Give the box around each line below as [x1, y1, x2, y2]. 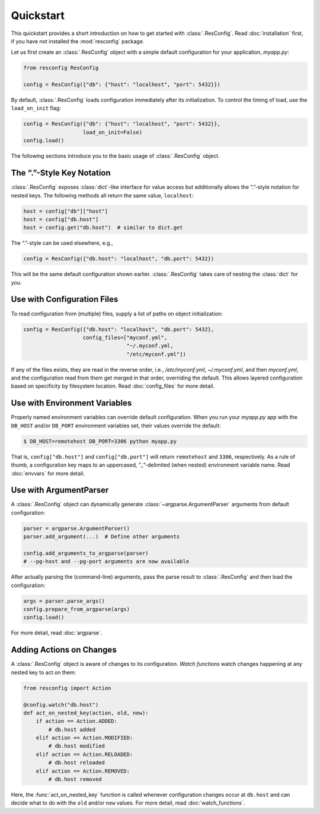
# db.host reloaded [48, 759, 105, 766]
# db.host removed [48, 776, 102, 783]
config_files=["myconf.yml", [82, 334, 168, 341]
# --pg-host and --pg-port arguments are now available [23, 558, 190, 565]
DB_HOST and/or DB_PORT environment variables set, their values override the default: [11, 422, 221, 429]
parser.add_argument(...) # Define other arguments [23, 534, 180, 540]
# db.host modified [48, 743, 105, 749]
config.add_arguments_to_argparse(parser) [23, 550, 149, 557]
